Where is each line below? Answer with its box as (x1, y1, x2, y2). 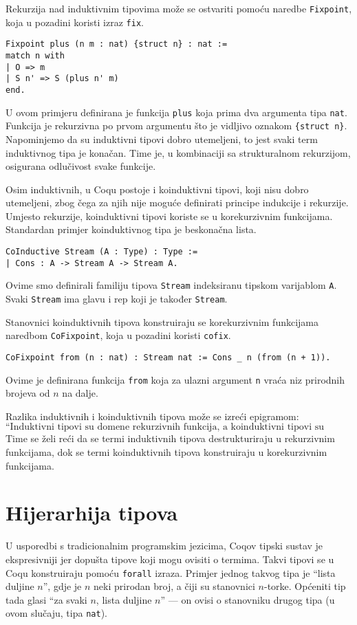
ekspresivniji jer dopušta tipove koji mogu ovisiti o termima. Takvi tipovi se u (6, 551, 334, 566)
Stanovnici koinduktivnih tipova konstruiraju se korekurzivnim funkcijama (6, 314, 319, 329)
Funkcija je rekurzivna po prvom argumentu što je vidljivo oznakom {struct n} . (6, 118, 347, 133)
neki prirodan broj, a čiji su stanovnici (94, 579, 255, 593)
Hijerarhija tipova (6, 498, 178, 527)
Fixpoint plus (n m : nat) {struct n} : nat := (6, 39, 228, 50)
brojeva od (6, 386, 50, 400)
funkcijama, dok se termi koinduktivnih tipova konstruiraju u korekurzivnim (6, 445, 327, 459)
